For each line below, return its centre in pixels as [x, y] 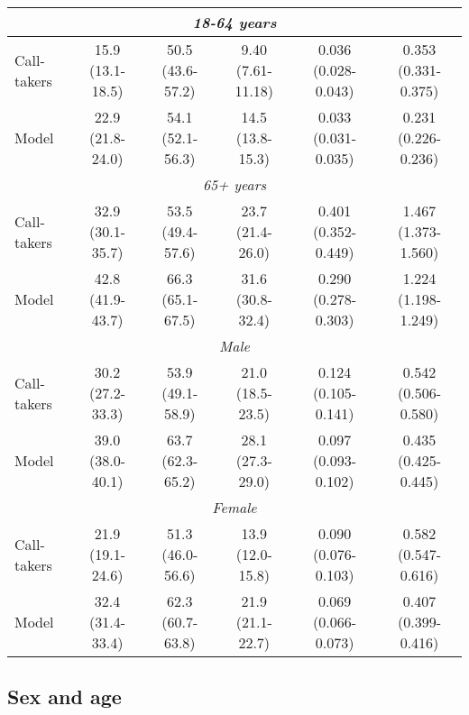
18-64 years [234, 22]
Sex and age [64, 697]
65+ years [234, 184]
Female [234, 507]
